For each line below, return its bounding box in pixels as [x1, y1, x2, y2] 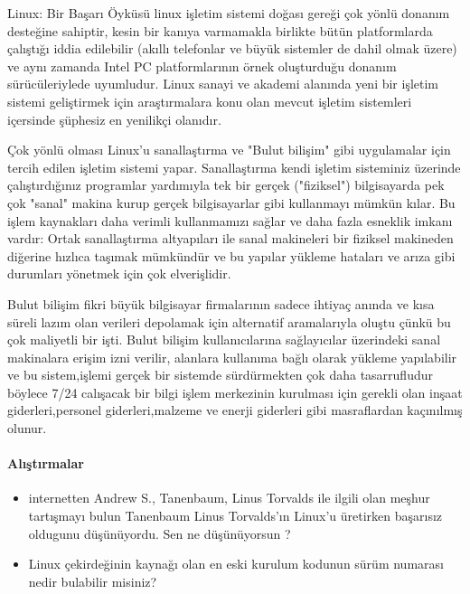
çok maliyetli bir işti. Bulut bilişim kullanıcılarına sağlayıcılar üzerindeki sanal [7, 330, 441, 349]
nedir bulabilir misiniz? [28, 571, 157, 590]
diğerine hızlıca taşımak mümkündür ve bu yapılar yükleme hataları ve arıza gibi [7, 246, 456, 265]
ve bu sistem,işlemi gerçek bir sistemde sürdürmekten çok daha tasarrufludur [7, 365, 433, 384]
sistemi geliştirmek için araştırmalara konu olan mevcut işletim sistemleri [7, 91, 412, 110]
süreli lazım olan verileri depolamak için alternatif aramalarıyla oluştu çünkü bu [7, 312, 451, 331]
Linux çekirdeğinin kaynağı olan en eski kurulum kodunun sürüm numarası [28, 554, 444, 573]
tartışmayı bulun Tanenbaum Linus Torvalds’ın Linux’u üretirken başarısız [28, 506, 443, 525]
